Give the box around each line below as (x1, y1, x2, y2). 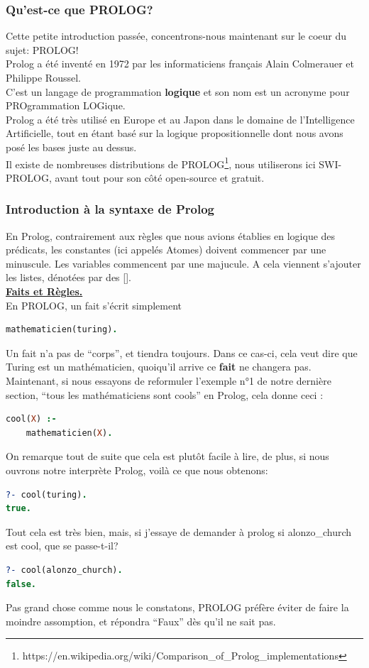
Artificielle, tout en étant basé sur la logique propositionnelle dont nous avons (6, 126, 343, 141)
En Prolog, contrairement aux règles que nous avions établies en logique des (6, 228, 336, 243)
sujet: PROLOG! (6, 42, 79, 57)
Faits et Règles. (6, 284, 83, 298)
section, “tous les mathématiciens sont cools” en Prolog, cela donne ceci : (6, 387, 324, 402)
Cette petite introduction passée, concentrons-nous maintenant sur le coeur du (6, 28, 347, 43)
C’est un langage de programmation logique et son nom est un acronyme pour (6, 84, 350, 99)
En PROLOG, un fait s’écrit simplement (6, 297, 182, 312)
